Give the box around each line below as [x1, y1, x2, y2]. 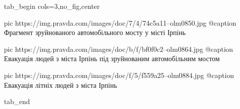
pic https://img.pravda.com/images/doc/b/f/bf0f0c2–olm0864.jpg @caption [4, 43, 233, 54]
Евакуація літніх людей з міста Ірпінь [4, 79, 117, 90]
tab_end [4, 96, 30, 107]
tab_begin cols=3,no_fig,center [4, 1, 100, 11]
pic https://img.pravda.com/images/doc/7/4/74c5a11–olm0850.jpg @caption [4, 17, 237, 28]
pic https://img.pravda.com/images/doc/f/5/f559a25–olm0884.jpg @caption [4, 70, 234, 80]
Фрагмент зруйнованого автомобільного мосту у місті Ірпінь [4, 27, 186, 37]
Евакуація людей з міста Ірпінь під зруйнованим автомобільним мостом [4, 53, 220, 64]
